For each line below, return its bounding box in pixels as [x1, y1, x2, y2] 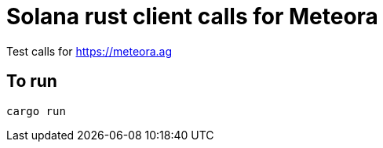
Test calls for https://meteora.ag [6, 44, 173, 58]
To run [6, 71, 57, 92]
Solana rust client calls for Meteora [6, 3, 378, 30]
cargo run [6, 104, 66, 117]
